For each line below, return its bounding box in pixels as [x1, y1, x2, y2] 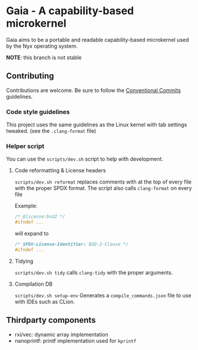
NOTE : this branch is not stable [6, 54, 82, 61]
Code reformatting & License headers [14, 167, 106, 174]
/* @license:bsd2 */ [14, 214, 65, 220]
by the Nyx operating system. [6, 42, 78, 50]
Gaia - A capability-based [6, 4, 134, 18]
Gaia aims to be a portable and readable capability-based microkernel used [6, 36, 189, 43]
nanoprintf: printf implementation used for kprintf [14, 337, 137, 344]
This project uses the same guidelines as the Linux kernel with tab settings [6, 121, 187, 128]
